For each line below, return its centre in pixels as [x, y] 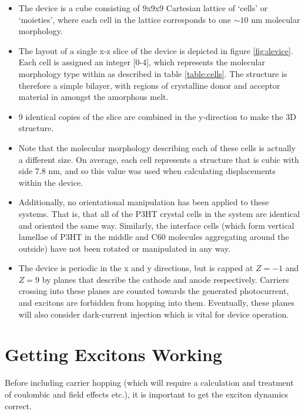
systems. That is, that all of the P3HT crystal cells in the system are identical [159, 213]
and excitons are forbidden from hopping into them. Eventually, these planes [157, 303]
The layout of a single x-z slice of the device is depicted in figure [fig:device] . [156, 50]
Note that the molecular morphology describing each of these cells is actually [157, 147]
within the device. [51, 182]
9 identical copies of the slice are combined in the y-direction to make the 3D [157, 116]
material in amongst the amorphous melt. [93, 97]
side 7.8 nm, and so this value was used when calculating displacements [147, 171]
